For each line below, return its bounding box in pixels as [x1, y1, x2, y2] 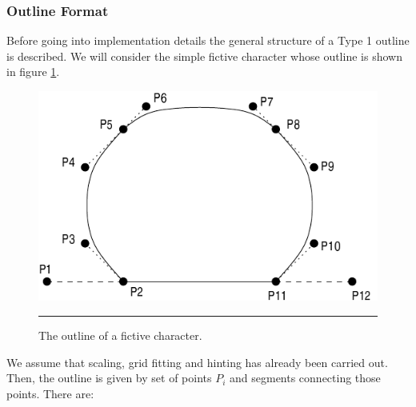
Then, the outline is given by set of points [6, 369, 212, 386]
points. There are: [6, 385, 94, 401]
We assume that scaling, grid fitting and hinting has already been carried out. [6, 353, 388, 370]
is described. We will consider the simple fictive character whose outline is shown [6, 47, 402, 64]
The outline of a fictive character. [38, 327, 202, 344]
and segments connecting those [230, 369, 381, 386]
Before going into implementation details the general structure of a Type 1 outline [6, 32, 410, 49]
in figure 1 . [6, 63, 60, 80]
